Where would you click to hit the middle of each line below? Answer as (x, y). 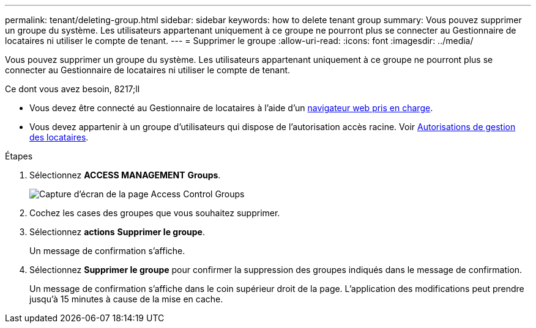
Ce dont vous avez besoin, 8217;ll (73, 89)
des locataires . (59, 137)
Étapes (19, 156)
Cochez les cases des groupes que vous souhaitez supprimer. (155, 213)
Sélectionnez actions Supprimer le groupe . (117, 232)
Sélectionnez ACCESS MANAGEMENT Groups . (125, 175)
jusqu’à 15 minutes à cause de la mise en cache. (126, 299)
